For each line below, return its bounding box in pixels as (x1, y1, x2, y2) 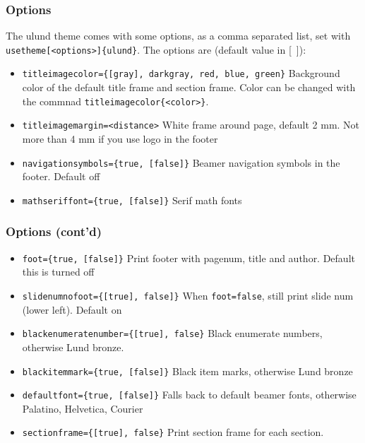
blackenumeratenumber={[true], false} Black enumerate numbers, (22, 326, 323, 341)
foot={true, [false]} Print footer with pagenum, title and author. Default (22, 250, 355, 265)
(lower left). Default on (22, 302, 122, 317)
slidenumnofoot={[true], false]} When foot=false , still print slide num (22, 288, 354, 302)
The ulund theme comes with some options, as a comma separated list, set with (6, 28, 351, 43)
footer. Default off (22, 169, 100, 184)
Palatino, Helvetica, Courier (22, 401, 143, 415)
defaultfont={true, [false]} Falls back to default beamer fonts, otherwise (22, 387, 357, 402)
